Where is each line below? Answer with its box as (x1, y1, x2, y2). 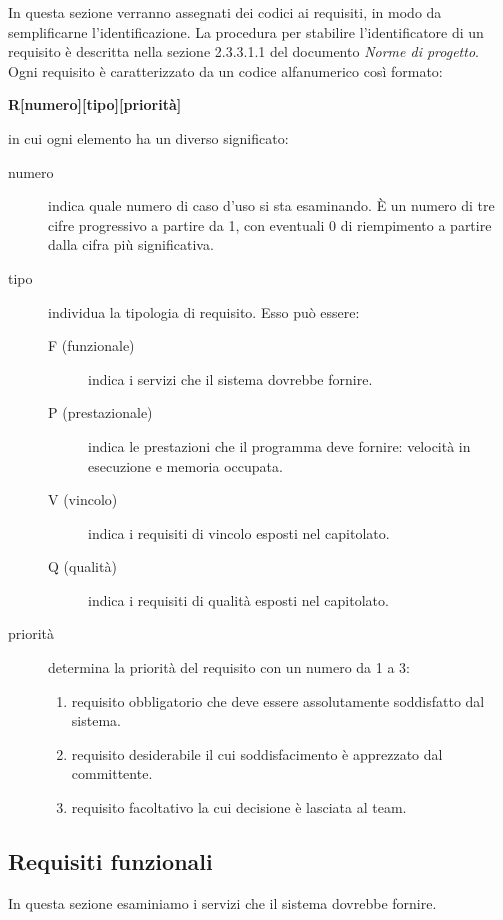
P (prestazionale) (48, 402, 153, 423)
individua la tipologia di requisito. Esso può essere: (48, 301, 360, 322)
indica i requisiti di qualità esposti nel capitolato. (88, 589, 389, 610)
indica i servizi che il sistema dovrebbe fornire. (88, 368, 373, 389)
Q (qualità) (48, 556, 117, 577)
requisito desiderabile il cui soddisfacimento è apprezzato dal (71, 743, 443, 764)
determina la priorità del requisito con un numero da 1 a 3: (48, 657, 410, 678)
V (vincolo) (48, 489, 118, 510)
